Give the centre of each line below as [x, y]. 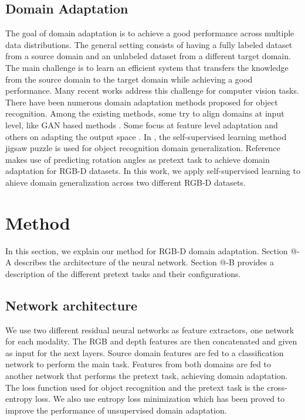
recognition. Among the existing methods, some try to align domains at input [145, 113]
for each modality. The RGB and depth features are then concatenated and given [151, 341]
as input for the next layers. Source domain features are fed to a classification [145, 352]
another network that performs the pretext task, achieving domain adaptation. [147, 375]
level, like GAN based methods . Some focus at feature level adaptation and [142, 124]
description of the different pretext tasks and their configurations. [123, 273]
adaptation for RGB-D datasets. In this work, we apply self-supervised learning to [153, 171]
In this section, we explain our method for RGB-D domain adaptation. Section [147, 250]
